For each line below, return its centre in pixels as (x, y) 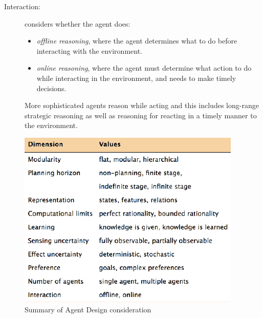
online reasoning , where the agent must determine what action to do (144, 68)
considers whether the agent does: (78, 23)
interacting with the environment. (90, 50)
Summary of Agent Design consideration (88, 309)
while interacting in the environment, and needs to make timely (136, 78)
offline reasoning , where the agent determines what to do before (137, 41)
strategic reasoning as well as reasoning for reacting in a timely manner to (141, 115)
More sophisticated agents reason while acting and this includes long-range (142, 105)
